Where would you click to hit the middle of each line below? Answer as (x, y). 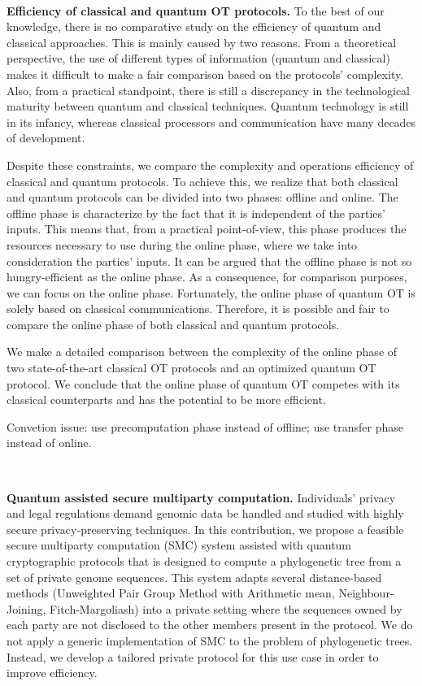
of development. (46, 138)
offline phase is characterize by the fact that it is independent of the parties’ (196, 213)
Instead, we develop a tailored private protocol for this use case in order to (193, 656)
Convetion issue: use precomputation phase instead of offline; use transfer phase (205, 426)
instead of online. (49, 443)
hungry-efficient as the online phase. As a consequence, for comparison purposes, (207, 277)
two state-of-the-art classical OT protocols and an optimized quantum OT (191, 368)
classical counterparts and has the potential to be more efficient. (166, 399)
